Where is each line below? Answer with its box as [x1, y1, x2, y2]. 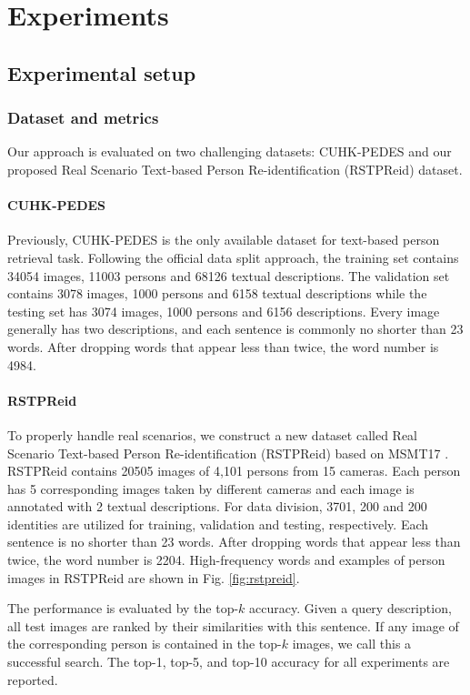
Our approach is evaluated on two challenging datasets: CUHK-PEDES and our [7, 142, 452, 161]
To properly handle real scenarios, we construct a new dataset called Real [7, 425, 417, 444]
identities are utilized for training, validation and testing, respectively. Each [7, 514, 429, 533]
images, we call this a [292, 634, 412, 653]
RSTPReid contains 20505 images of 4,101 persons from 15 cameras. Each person [7, 461, 461, 480]
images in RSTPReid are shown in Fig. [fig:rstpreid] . [7, 568, 300, 587]
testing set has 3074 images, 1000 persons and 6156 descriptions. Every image [7, 301, 440, 320]
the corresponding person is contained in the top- [7, 634, 282, 653]
